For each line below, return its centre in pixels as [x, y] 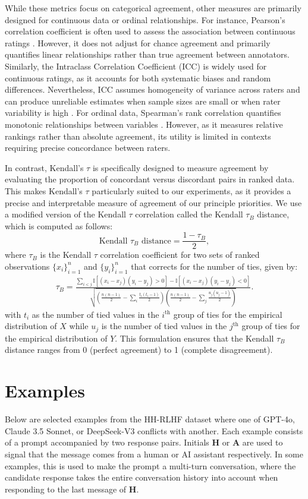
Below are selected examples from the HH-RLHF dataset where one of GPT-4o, [150, 419]
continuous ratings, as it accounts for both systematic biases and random [138, 78]
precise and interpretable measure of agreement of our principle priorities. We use [153, 202]
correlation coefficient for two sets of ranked [180, 255]
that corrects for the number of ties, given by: [214, 266]
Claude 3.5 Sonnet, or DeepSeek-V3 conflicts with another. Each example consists [154, 430]
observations [27, 266]
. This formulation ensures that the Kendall [194, 338]
